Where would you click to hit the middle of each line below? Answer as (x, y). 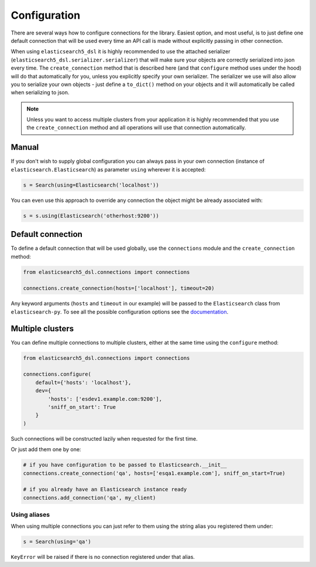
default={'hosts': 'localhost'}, (83, 382)
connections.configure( (57, 374)
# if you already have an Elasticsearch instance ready (105, 489)
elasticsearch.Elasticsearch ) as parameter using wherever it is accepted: (108, 169)
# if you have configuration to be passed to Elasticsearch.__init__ (125, 465)
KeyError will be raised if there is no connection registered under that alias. (103, 557)
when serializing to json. (40, 92)
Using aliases (30, 515)
